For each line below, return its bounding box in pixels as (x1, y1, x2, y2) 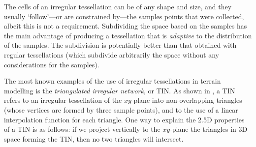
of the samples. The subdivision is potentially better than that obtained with (4, 40, 237, 50)
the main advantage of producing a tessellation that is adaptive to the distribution (4, 30, 252, 40)
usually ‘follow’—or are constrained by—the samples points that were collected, (4, 11, 244, 21)
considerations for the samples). (4, 59, 99, 69)
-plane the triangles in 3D (170, 124, 248, 134)
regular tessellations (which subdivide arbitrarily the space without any (4, 49, 219, 59)
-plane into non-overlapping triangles (131, 95, 242, 105)
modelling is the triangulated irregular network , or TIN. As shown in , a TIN (4, 85, 235, 95)
